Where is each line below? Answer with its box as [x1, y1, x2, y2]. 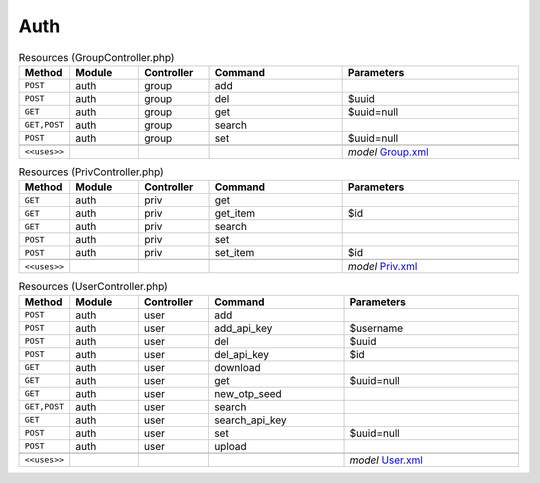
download [213, 360, 261, 374]
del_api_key [213, 347, 270, 361]
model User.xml [349, 453, 424, 467]
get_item [214, 206, 256, 220]
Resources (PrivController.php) [18, 165, 164, 179]
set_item [214, 246, 255, 260]
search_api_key [213, 413, 287, 427]
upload [213, 439, 247, 453]
